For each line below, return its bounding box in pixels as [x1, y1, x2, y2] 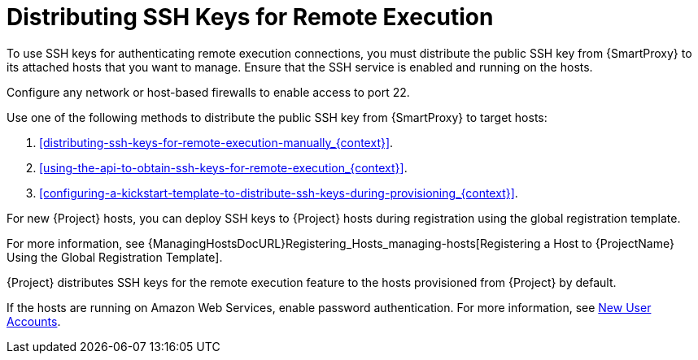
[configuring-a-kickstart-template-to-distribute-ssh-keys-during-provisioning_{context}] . [39, 185, 518, 200]
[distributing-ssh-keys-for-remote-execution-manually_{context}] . [39, 135, 394, 150]
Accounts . [7, 314, 61, 328]
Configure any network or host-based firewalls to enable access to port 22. [7, 85, 410, 99]
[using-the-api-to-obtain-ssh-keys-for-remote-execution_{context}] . [39, 160, 408, 175]
